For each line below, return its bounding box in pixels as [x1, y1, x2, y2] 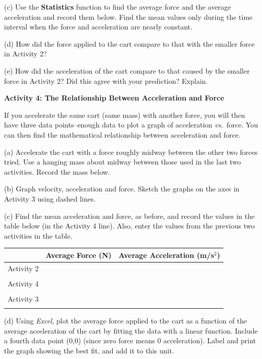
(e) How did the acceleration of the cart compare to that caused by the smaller [4, 65, 250, 76]
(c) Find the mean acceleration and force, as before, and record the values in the [4, 210, 255, 221]
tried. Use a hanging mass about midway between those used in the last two [4, 156, 241, 167]
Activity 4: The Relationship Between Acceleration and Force [4, 92, 224, 103]
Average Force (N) [46, 249, 112, 260]
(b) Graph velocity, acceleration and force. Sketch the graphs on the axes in [4, 183, 240, 194]
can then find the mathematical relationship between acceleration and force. [4, 129, 241, 140]
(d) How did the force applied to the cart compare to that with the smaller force [4, 38, 255, 49]
